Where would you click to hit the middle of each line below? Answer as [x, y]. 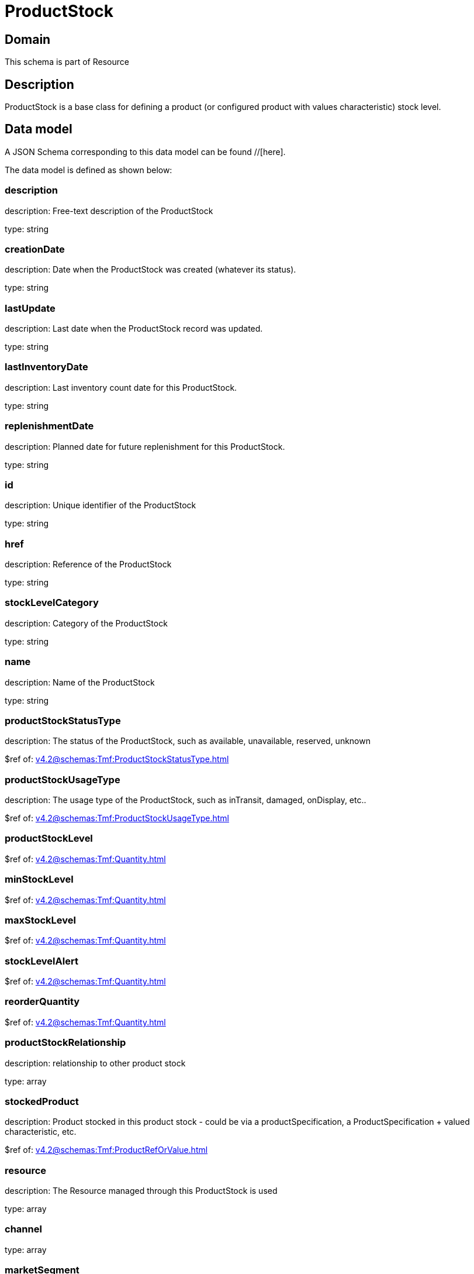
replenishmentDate [49, 426]
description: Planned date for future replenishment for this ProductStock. [145, 446]
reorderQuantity [42, 1002]
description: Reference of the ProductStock [88, 564]
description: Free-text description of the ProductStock [109, 211]
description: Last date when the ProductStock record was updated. [134, 329]
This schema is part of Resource [67, 62]
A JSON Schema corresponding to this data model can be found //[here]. [145, 151]
